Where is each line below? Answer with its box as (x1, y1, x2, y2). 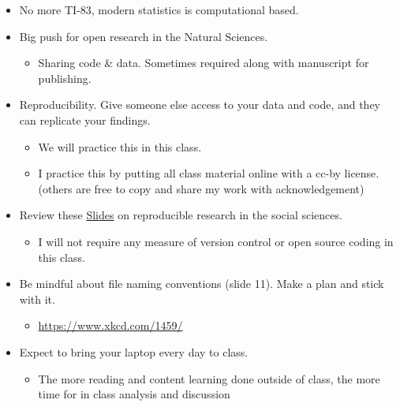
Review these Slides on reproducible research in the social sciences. (19, 207, 342, 223)
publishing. (38, 69, 92, 86)
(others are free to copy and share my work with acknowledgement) (38, 180, 364, 196)
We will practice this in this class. (38, 138, 202, 155)
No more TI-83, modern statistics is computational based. (19, 2, 299, 17)
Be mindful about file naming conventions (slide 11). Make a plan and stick (19, 275, 384, 292)
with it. (19, 290, 55, 307)
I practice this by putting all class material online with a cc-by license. (38, 165, 379, 181)
